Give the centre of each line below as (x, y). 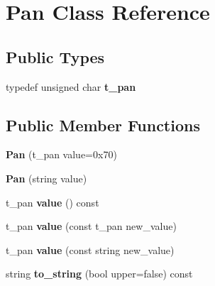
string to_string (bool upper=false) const (99, 274)
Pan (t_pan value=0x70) (61, 154)
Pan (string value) (46, 178)
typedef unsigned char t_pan (71, 86)
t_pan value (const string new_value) (90, 249)
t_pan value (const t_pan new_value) (91, 226)
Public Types (55, 56)
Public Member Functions (103, 125)
